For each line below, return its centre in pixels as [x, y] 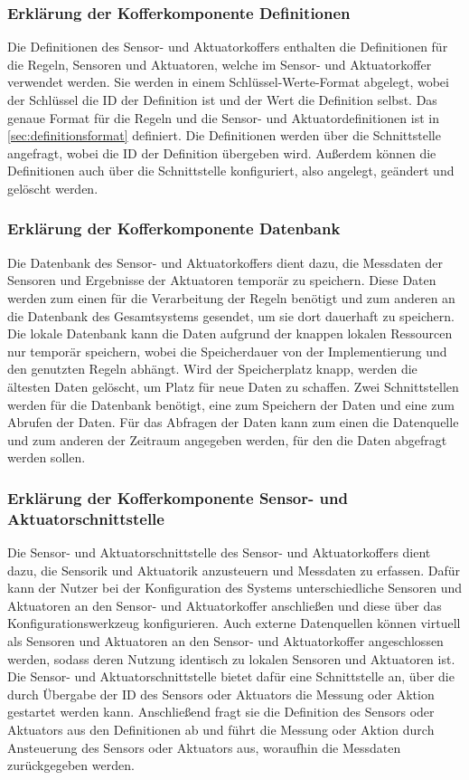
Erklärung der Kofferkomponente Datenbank [174, 228]
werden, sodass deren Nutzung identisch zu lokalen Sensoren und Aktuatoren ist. [231, 658]
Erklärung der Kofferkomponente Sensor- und [178, 497]
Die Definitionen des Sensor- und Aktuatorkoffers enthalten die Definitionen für [228, 47]
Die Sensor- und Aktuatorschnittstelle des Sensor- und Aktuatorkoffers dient [219, 552]
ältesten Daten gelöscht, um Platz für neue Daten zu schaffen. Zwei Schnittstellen [233, 386]
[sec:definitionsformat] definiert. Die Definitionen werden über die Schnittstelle [224, 135]
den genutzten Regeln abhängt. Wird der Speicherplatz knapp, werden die [212, 369]
